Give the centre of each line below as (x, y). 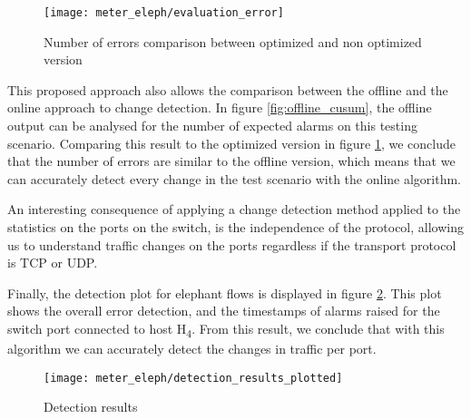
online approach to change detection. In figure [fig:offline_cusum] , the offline (220, 107)
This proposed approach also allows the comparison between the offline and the (228, 89)
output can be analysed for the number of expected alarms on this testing (212, 126)
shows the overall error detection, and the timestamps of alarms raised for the (224, 311)
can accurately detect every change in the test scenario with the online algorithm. (234, 178)
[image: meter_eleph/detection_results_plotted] (193, 378)
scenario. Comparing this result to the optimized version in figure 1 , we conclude (231, 143)
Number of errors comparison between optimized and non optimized (233, 41)
